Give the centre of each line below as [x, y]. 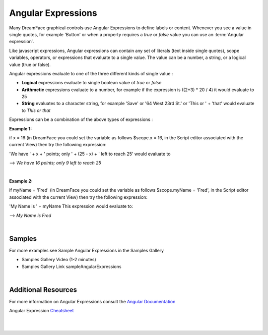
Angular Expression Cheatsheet [41, 311]
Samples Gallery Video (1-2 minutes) [59, 260]
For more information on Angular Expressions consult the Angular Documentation [92, 301]
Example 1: [21, 128]
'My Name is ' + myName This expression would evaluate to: [71, 206]
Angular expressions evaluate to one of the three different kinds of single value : [91, 73]
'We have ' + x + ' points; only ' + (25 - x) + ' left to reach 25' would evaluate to [90, 154]
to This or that [36, 110]
